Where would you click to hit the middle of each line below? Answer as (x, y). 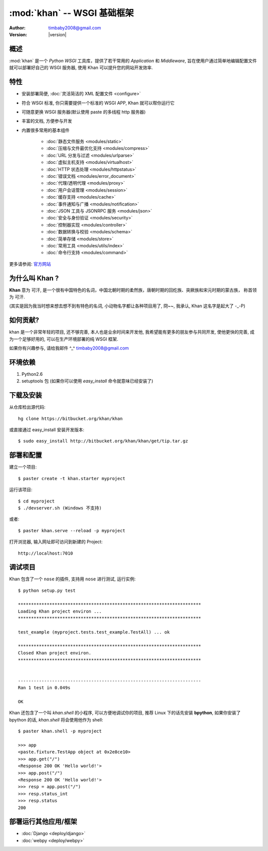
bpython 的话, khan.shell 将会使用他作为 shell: (56, 719)
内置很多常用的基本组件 (45, 130)
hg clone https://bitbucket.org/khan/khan (70, 419)
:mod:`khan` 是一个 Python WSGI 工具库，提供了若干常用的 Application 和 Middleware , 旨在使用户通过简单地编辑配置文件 (133, 61)
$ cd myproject (36, 501)
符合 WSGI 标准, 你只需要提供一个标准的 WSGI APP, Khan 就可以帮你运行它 (98, 103)
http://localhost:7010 (46, 553)
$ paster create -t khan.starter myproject (72, 478)
